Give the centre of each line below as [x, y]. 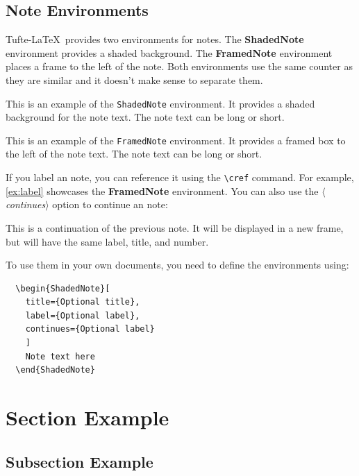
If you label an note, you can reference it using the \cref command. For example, [180, 177]
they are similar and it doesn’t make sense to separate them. [134, 79]
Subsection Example [80, 461]
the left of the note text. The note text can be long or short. [134, 154]
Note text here [60, 356]
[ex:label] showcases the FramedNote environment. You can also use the [162, 190]
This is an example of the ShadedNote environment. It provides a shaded [160, 103]
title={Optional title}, [83, 302]
